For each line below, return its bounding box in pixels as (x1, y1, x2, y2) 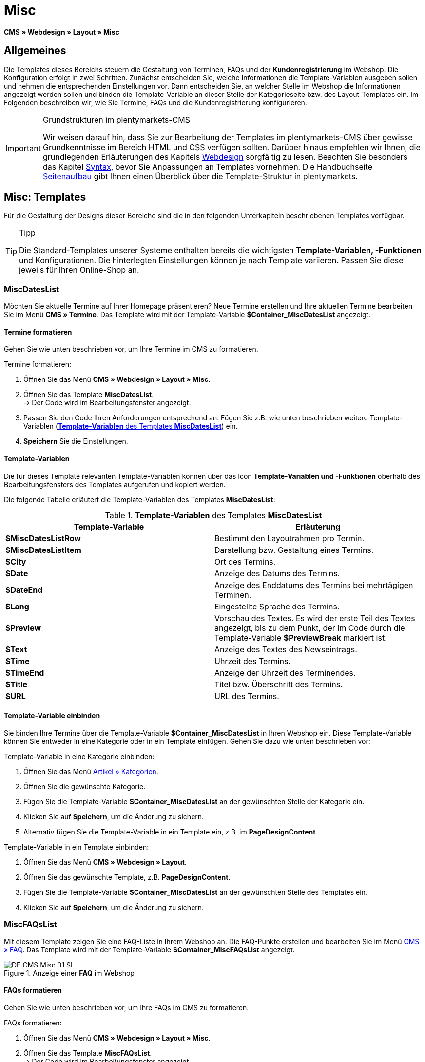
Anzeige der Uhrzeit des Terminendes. (214, 667, 356, 678)
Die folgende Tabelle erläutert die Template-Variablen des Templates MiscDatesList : (4, 495, 275, 504)
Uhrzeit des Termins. (214, 656, 291, 666)
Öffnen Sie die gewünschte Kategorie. (23, 782, 146, 791)
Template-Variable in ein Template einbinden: (4, 842, 149, 851)
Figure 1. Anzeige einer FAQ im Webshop (4, 968, 135, 977)
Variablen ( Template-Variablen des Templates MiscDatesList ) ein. (23, 422, 238, 431)
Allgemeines (4, 44, 66, 57)
